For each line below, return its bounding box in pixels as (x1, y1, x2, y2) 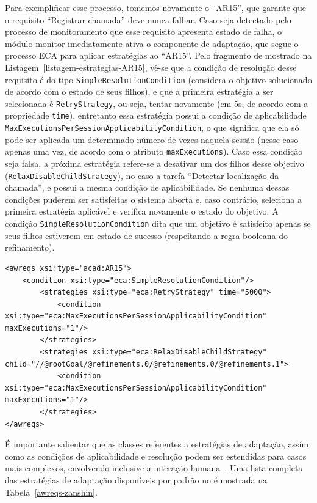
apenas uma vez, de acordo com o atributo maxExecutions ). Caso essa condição (5, 145, 303, 158)
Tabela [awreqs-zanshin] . (5, 485, 98, 498)
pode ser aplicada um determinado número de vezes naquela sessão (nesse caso (5, 133, 299, 145)
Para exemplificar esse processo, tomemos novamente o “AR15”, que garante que (5, 1, 306, 13)
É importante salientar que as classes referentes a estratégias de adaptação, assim (5, 438, 309, 450)
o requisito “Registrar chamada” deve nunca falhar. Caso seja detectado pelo (5, 13, 291, 26)
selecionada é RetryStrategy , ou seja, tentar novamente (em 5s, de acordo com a (5, 97, 308, 109)
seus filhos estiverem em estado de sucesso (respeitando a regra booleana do (5, 229, 288, 241)
